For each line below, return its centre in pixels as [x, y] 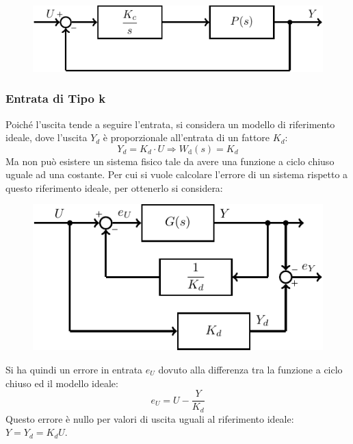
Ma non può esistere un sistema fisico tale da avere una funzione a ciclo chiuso [170, 161]
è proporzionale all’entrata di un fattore [186, 137]
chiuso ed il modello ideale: [62, 383]
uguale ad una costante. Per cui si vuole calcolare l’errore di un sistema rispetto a [177, 174]
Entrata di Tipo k [56, 98]
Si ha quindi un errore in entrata [74, 369]
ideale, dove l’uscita [47, 137]
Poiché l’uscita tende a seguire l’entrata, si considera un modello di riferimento [170, 124]
